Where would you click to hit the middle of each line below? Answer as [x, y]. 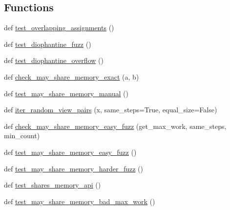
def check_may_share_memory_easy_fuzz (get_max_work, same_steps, [115, 126]
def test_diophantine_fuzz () [48, 44]
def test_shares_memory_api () [52, 185]
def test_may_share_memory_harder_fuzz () [73, 168]
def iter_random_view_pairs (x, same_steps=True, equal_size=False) [111, 110]
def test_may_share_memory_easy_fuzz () [70, 152]
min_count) [22, 136]
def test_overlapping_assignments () [59, 28]
